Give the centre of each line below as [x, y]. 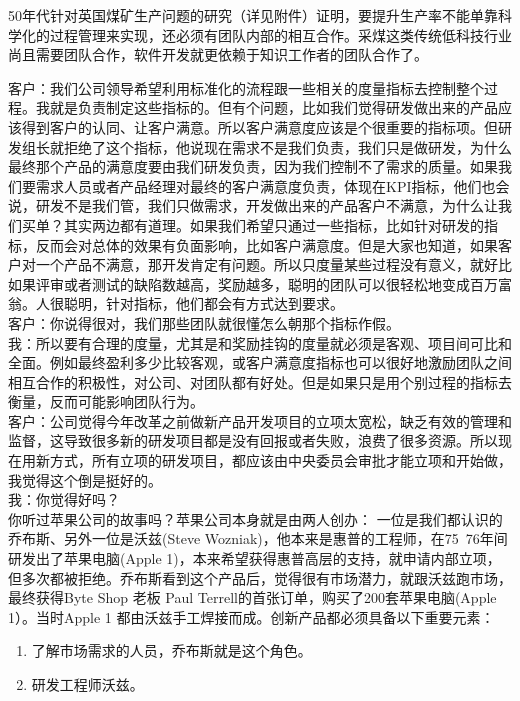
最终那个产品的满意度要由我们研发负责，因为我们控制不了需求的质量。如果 [253, 166]
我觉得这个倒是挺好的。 [85, 479]
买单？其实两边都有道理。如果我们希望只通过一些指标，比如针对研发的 [252, 224]
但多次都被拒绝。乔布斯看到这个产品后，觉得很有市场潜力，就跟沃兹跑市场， [260, 577]
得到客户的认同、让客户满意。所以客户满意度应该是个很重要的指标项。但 [259, 126]
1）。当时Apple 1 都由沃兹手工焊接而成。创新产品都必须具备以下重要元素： [251, 616]
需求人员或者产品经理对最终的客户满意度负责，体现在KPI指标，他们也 [265, 185]
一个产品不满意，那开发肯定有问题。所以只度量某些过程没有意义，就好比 [273, 264]
